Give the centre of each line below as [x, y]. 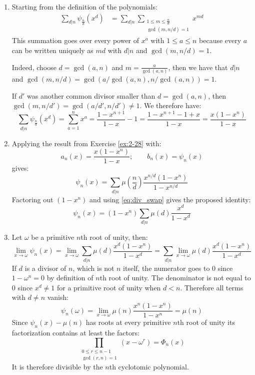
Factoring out [32, 199]
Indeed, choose [34, 67]
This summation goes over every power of [75, 40]
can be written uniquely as [52, 50]
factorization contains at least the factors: [75, 332]
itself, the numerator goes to [166, 268]
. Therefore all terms [212, 287]
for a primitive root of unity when [109, 287]
